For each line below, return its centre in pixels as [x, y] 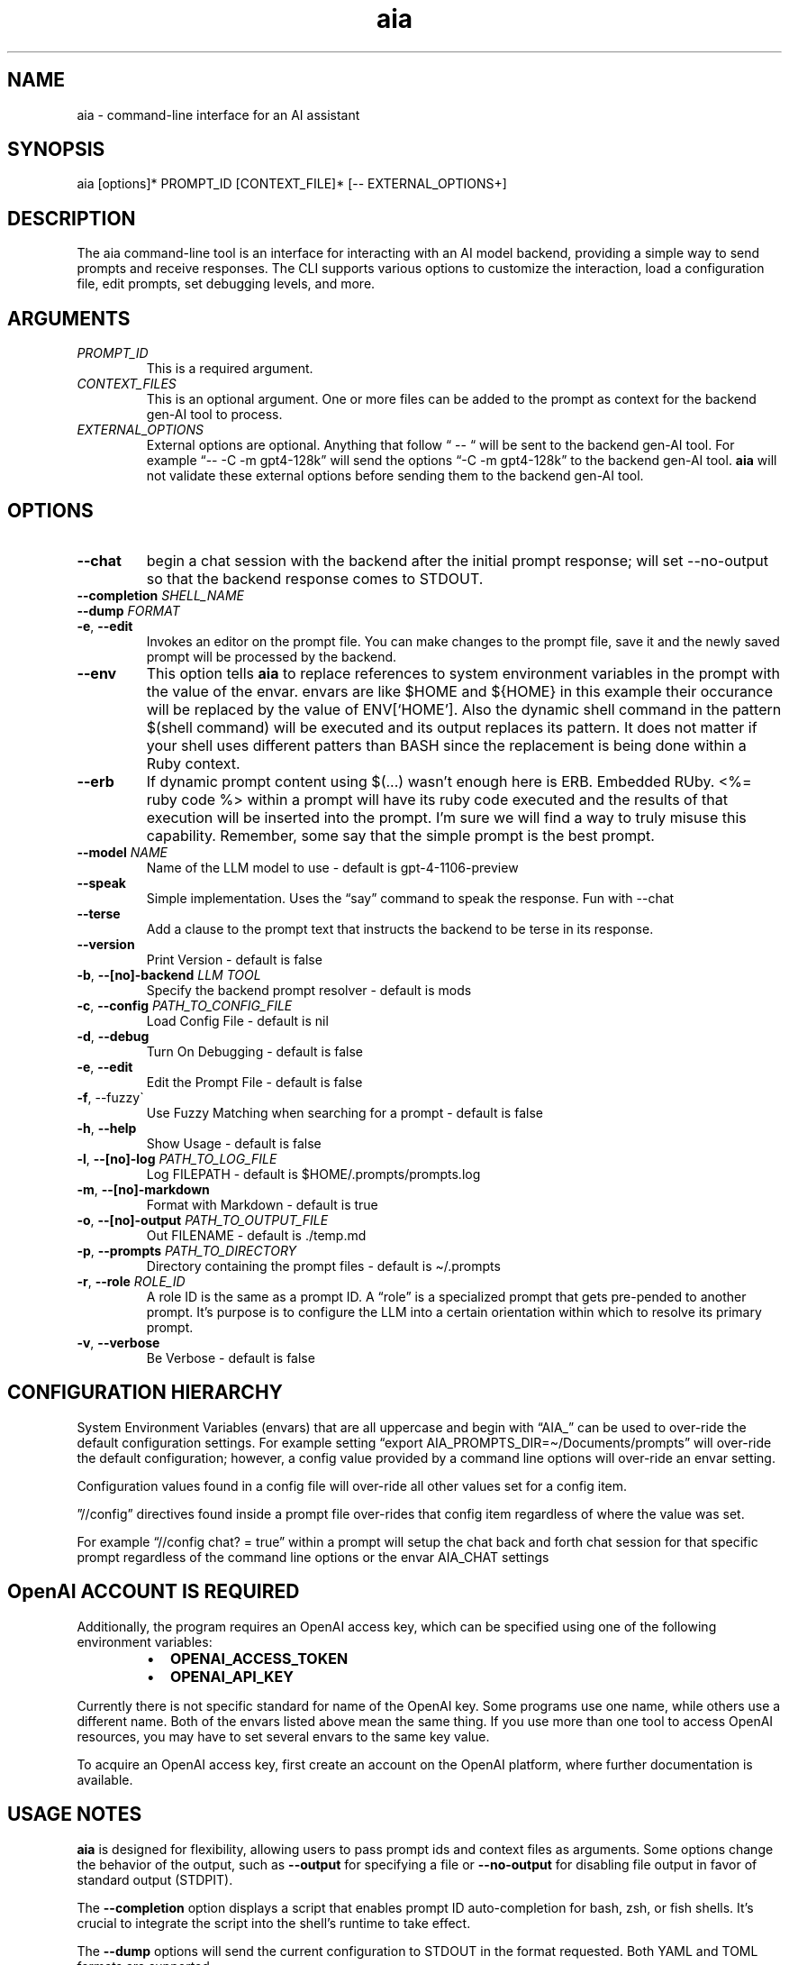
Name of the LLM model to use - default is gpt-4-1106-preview [332, 867]
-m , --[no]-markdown [143, 1189]
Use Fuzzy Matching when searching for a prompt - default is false [345, 1112]
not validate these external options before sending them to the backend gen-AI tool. [395, 476]
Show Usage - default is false [234, 1143]
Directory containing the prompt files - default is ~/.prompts [323, 1266]
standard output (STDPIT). [155, 1879]
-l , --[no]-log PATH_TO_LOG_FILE [177, 1158]
